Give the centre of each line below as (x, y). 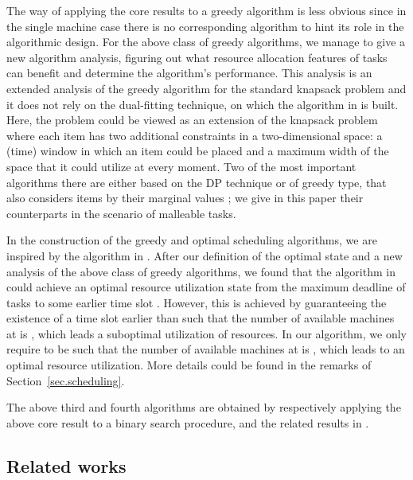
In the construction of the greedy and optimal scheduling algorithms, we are (192, 240)
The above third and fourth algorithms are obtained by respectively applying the (204, 407)
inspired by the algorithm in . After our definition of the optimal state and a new (205, 255)
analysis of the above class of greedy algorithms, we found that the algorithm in (201, 271)
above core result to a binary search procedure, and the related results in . (188, 422)
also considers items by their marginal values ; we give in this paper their (185, 198)
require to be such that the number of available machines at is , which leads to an (206, 349)
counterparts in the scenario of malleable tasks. (121, 213)
